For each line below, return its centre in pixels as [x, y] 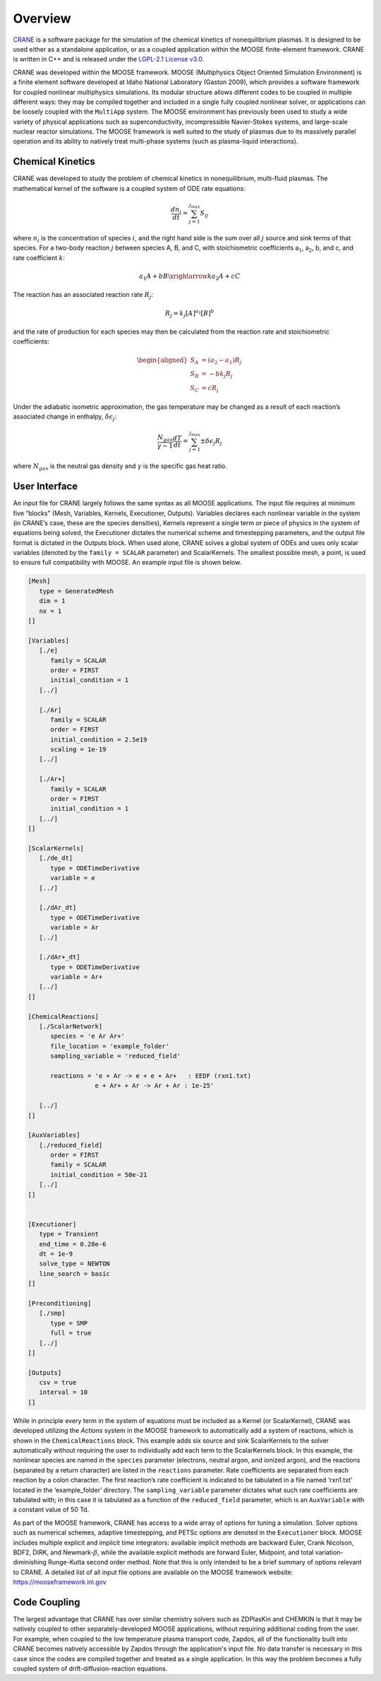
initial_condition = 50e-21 [99, 1175]
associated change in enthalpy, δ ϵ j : [65, 417]
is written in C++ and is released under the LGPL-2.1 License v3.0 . [109, 59]
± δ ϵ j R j [211, 442]
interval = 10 [64, 1392]
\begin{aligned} [162, 360]
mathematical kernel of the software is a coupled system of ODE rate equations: [129, 188]
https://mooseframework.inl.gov [60, 1582]
